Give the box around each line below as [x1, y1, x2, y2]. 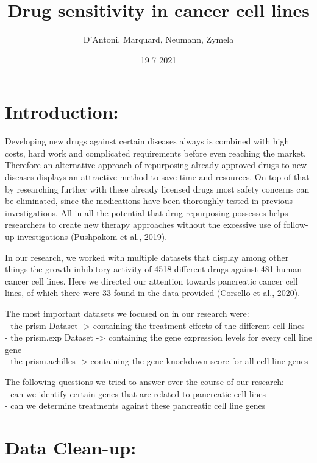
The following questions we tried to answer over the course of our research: [5, 375, 284, 387]
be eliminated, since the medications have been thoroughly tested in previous [5, 194, 293, 207]
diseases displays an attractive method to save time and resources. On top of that [5, 171, 310, 183]
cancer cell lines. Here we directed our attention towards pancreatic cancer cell [5, 274, 298, 287]
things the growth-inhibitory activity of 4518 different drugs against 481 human [5, 263, 302, 275]
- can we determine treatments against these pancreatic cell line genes [5, 399, 266, 412]
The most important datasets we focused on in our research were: [5, 306, 249, 319]
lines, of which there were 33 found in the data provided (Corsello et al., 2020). [5, 286, 301, 299]
